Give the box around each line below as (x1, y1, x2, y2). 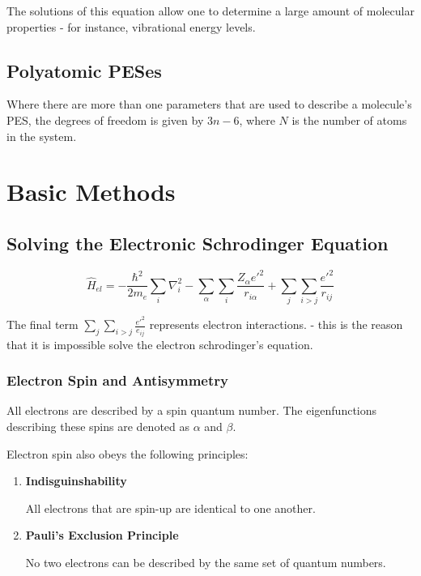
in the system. (6, 127, 77, 144)
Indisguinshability (25, 472, 127, 489)
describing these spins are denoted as (6, 418, 190, 434)
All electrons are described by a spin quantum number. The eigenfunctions (6, 402, 377, 419)
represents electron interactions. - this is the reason (149, 316, 403, 333)
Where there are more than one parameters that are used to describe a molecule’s (6, 96, 412, 113)
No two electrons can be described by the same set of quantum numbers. (25, 553, 386, 570)
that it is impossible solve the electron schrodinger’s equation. (6, 335, 313, 352)
